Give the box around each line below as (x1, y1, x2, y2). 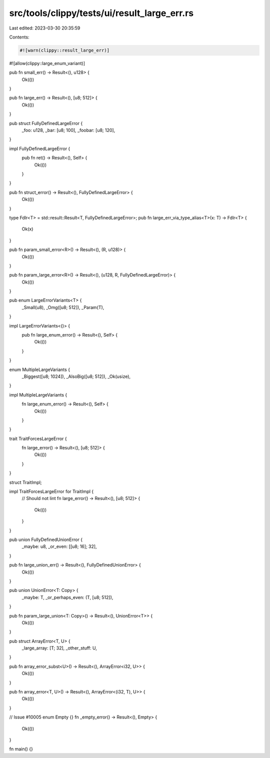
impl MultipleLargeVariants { (9, 391, 67, 397)
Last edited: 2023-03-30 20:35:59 (9, 25, 80, 31)
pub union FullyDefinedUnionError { (9, 536, 82, 542)
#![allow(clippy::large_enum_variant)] (9, 60, 85, 66)
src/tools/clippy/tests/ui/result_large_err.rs (9, 7, 194, 18)
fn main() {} (9, 746, 33, 752)
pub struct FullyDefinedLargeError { (9, 120, 83, 126)
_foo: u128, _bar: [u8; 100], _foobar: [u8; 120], (21, 127, 115, 133)
